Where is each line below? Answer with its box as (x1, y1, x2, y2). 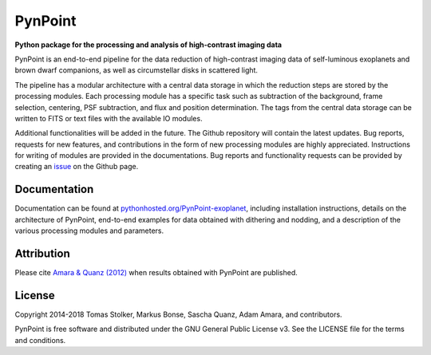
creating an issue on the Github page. (14, 162, 139, 172)
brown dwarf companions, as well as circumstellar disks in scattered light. (14, 65, 259, 75)
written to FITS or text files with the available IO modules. (14, 113, 203, 123)
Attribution (14, 247, 71, 260)
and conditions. (14, 335, 66, 345)
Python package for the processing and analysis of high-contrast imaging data (14, 40, 283, 49)
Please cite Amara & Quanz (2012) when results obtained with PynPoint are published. (14, 268, 299, 278)
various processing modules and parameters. (14, 226, 164, 235)
